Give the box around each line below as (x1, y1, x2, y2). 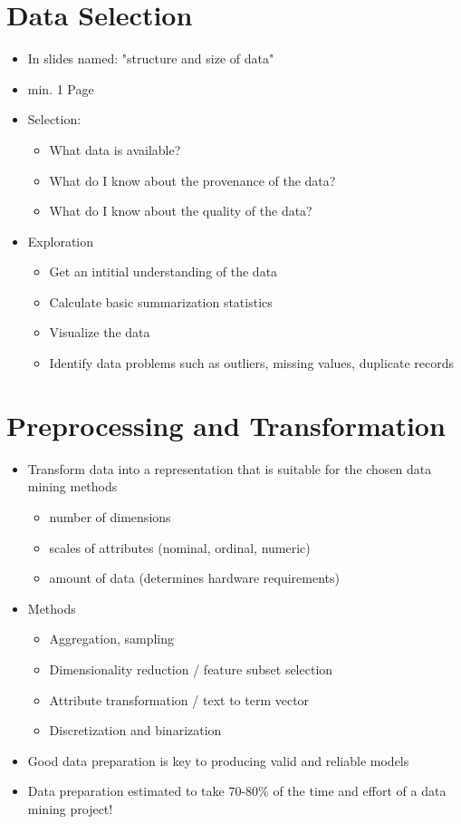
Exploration (27, 231, 94, 250)
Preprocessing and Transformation (6, 406, 446, 443)
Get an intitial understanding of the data (49, 262, 278, 281)
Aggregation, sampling (49, 629, 175, 648)
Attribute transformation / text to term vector (49, 690, 310, 709)
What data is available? (49, 140, 181, 159)
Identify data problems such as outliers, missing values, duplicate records (49, 354, 455, 373)
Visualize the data (49, 323, 150, 342)
